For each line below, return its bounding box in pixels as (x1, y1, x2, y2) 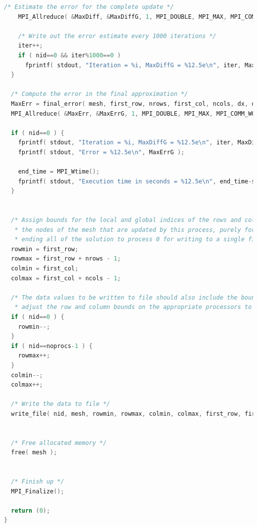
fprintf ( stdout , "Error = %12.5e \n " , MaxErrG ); (18, 148, 185, 156)
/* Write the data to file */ (11, 400, 110, 408)
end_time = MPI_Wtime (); (18, 168, 100, 176)
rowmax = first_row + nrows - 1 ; (11, 255, 121, 263)
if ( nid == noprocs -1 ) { (11, 342, 93, 350)
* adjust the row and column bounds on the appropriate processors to (14, 304, 252, 311)
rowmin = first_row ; (11, 245, 79, 253)
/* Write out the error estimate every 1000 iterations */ (18, 32, 216, 40)
